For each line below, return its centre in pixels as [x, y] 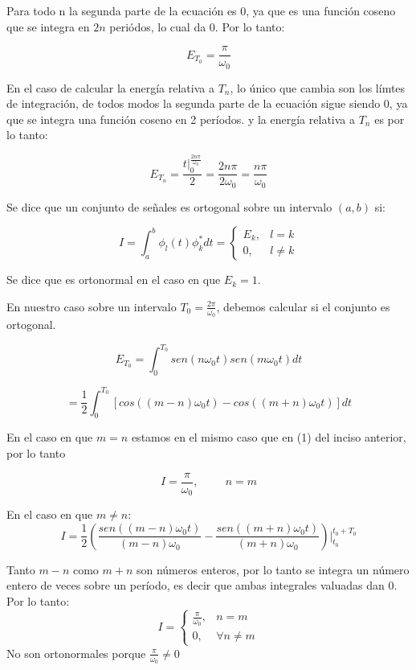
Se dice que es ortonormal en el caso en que [114, 280]
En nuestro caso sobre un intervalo [92, 306]
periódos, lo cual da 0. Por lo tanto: [197, 26]
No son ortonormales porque [76, 653]
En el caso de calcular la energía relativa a [110, 87]
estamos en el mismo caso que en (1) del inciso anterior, [269, 437]
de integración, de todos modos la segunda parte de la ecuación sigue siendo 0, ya [207, 103]
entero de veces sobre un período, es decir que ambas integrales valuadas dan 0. [202, 585]
